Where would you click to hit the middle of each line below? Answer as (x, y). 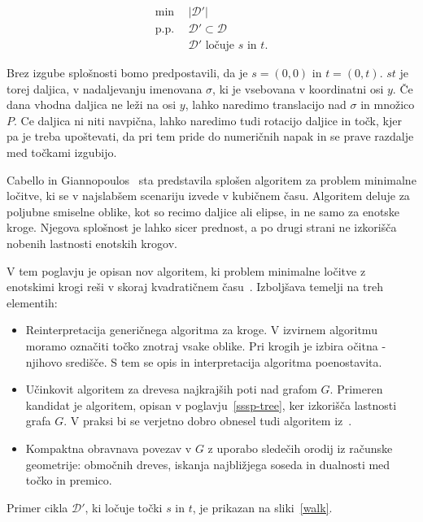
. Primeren (356, 389)
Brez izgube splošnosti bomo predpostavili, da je (127, 73)
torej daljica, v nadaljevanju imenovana (105, 88)
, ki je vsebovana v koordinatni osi (298, 88)
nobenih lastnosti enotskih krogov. (92, 244)
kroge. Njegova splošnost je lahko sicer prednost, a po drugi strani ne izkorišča (202, 227)
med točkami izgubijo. (62, 152)
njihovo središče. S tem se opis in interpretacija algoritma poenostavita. (204, 361)
